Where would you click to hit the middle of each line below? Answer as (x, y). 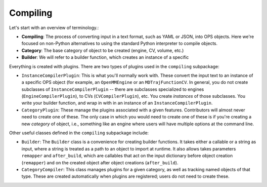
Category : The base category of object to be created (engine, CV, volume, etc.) (103, 50)
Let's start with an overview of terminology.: (54, 28)
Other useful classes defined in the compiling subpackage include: (79, 133)
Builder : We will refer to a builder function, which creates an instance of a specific (105, 57)
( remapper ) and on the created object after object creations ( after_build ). (100, 162)
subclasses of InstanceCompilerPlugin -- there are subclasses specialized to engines (113, 89)
